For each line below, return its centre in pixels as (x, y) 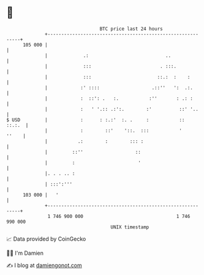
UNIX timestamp (130, 227)
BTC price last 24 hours (131, 29)
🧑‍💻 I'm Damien (25, 253)
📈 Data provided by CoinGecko (46, 239)
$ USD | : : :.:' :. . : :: (96, 120)
